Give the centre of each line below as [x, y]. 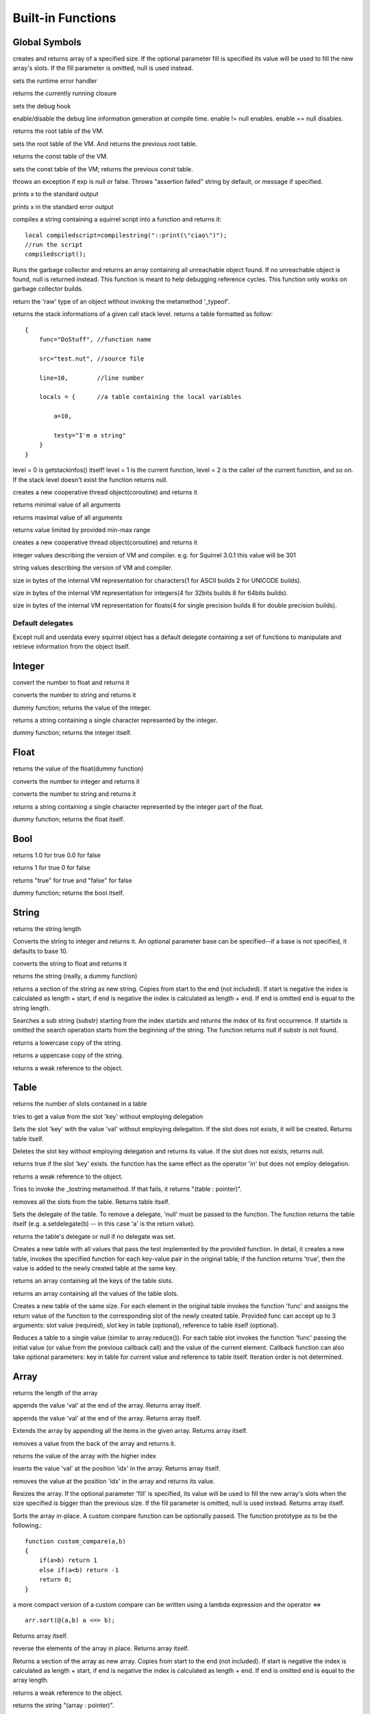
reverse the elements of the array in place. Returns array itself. [101, 1648]
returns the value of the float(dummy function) [78, 769]
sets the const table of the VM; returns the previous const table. [103, 169]
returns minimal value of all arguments [67, 505]
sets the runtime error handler [55, 81]
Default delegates [43, 623]
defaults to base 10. [40, 951]
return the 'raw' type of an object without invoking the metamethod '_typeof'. [121, 301]
